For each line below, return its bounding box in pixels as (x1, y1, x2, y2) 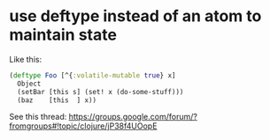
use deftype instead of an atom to (9, 6, 262, 26)
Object (17, 79, 42, 88)
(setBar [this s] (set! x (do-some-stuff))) (17, 87, 184, 96)
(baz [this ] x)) (17, 95, 97, 105)
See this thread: (9, 112, 67, 122)
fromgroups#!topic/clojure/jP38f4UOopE (9, 121, 158, 131)
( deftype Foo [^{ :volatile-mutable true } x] (9, 70, 176, 80)
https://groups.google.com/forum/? (68, 112, 197, 122)
